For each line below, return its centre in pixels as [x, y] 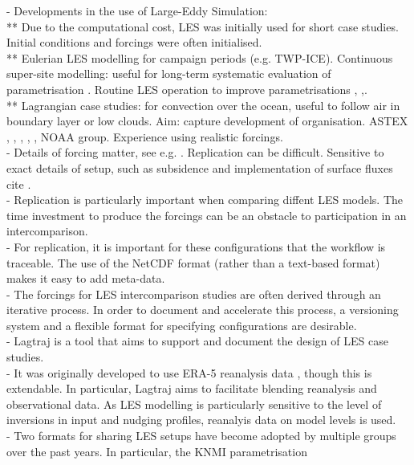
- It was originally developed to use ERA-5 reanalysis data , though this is [189, 372]
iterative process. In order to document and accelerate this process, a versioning [203, 310]
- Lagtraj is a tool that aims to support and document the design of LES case [197, 341]
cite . [19, 184]
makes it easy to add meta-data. [86, 278]
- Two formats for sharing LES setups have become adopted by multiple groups [201, 436]
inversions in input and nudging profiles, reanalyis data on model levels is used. [201, 420]
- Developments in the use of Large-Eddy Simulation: [137, 10]
